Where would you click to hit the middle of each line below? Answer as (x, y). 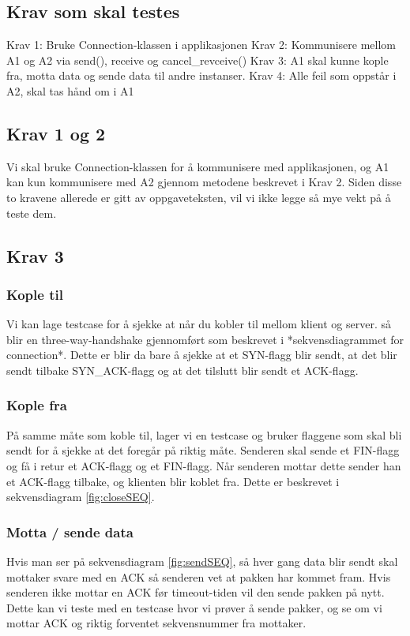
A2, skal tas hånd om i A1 (70, 90)
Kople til (35, 294)
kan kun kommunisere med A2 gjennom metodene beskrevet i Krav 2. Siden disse (204, 182)
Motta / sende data (70, 531)
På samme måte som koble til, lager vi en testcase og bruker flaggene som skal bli (204, 434)
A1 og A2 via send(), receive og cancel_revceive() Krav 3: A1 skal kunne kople (197, 60)
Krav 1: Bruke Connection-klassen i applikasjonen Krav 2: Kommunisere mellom (201, 45)
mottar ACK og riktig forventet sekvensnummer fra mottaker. (156, 623)
